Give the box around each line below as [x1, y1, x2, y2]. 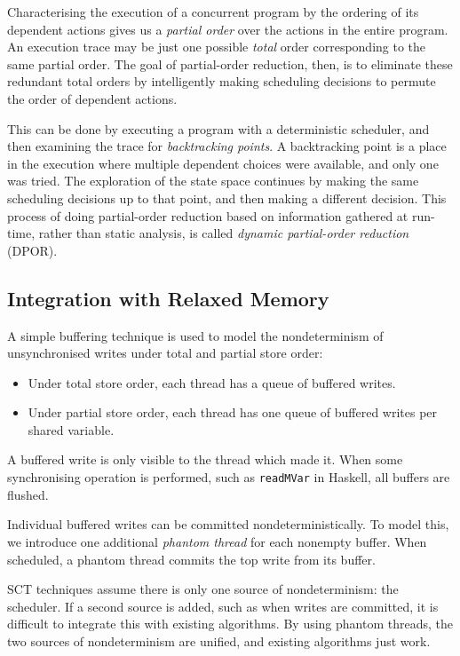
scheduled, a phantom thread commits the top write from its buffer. [7, 549, 376, 568]
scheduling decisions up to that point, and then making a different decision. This [7, 188, 447, 207]
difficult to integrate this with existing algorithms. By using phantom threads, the [7, 614, 453, 633]
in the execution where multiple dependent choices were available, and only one [7, 154, 439, 172]
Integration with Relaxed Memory [7, 284, 329, 312]
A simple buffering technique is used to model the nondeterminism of [7, 326, 384, 344]
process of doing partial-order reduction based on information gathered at [7, 206, 408, 225]
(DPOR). [7, 241, 58, 259]
